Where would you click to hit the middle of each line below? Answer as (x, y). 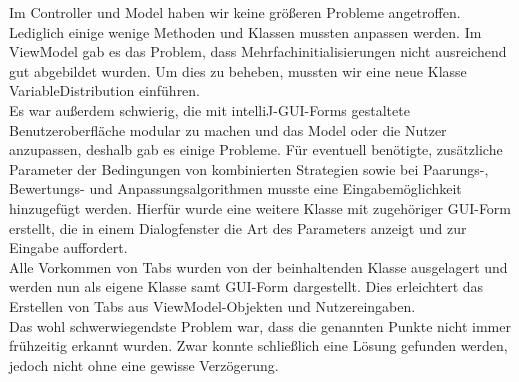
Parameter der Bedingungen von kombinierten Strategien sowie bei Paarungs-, (249, 168)
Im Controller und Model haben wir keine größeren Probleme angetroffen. (235, 12)
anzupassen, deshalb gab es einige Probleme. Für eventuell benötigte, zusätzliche (256, 149)
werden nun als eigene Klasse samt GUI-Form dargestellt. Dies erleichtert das (246, 286)
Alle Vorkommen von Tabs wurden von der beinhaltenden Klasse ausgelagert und (258, 266)
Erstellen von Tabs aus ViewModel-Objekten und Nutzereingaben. (212, 305)
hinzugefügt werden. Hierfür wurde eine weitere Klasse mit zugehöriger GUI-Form (260, 207)
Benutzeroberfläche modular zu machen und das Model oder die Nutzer (228, 129)
